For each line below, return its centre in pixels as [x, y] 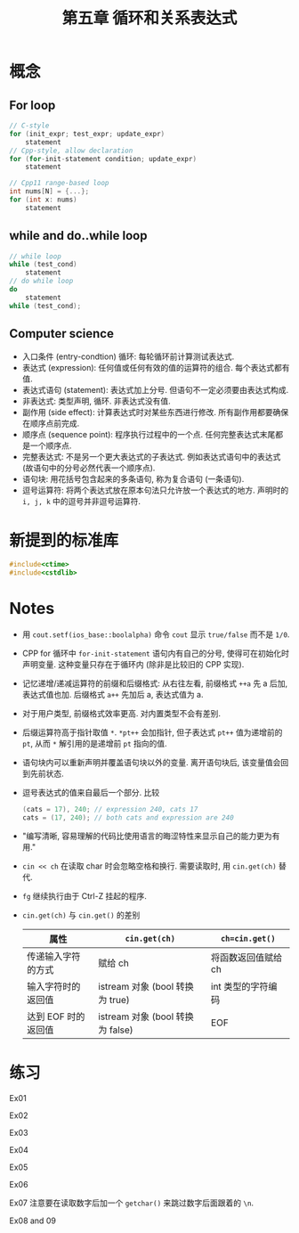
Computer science [61, 334]
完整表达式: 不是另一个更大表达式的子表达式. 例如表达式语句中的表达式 [151, 456]
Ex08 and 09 [32, 1221]
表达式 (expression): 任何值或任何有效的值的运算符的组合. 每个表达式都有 [156, 367]
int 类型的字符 [239, 986]
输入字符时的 [53, 986]
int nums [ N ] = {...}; [49, 192]
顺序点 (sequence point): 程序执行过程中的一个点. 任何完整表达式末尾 [149, 434]
